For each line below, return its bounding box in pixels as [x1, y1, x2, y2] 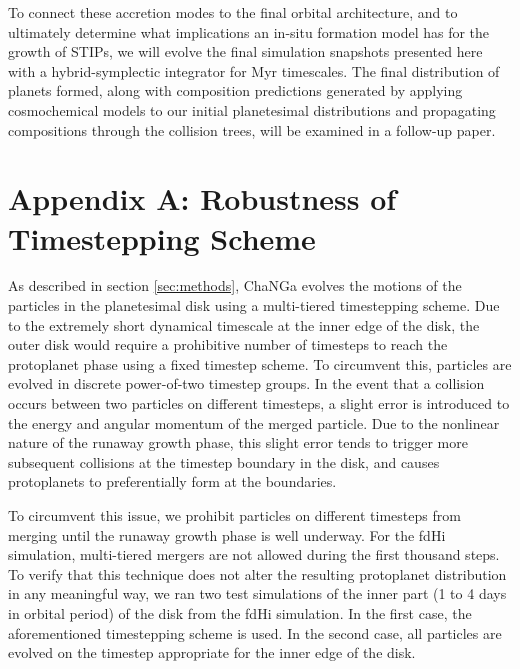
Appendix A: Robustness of [8, 178, 397, 219]
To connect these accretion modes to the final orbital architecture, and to [8, 2, 458, 22]
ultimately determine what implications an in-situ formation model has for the [8, 21, 490, 42]
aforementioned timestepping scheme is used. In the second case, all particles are [8, 622, 502, 643]
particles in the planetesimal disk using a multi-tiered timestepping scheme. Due [8, 295, 500, 316]
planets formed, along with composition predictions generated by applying [8, 80, 463, 101]
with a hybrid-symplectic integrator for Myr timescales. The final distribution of [8, 60, 500, 81]
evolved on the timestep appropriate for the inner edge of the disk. [8, 642, 416, 663]
